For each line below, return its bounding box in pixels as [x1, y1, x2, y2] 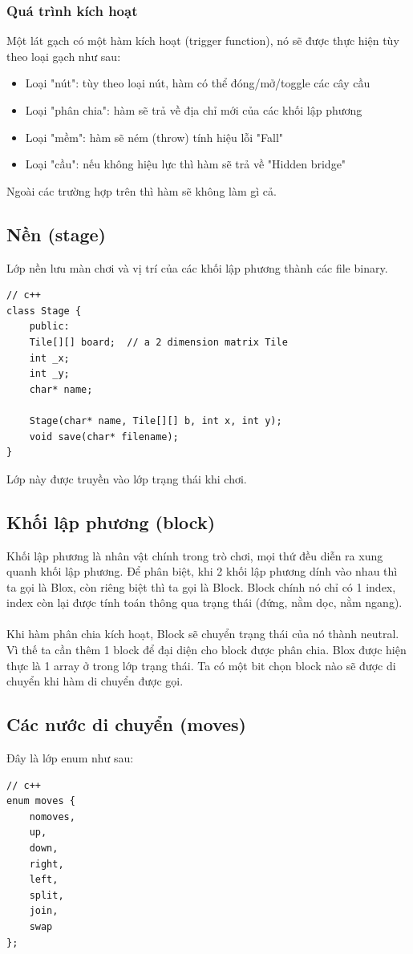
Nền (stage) [6, 221, 107, 246]
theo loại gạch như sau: [6, 47, 121, 64]
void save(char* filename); [29, 431, 179, 443]
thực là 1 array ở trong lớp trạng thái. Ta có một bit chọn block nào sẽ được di [6, 657, 396, 673]
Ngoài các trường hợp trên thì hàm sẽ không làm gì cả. [6, 182, 277, 199]
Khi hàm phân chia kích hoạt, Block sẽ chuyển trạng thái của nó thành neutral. [6, 625, 399, 642]
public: [29, 321, 70, 333]
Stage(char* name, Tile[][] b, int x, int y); [29, 414, 282, 426]
